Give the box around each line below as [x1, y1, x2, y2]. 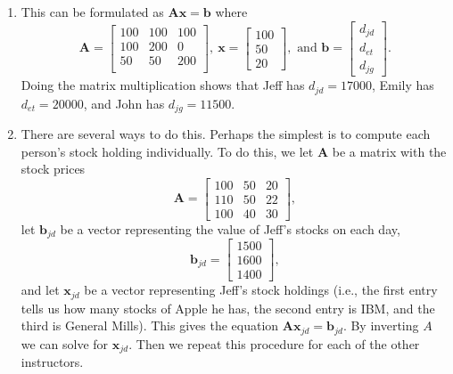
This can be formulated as [21, 3, 164, 20]
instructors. [21, 353, 84, 371]
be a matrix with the [332, 142, 447, 160]
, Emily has [371, 76, 434, 94]
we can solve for [21, 334, 109, 353]
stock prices [21, 159, 86, 178]
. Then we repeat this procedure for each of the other [128, 334, 420, 353]
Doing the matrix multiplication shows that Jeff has [21, 76, 305, 94]
